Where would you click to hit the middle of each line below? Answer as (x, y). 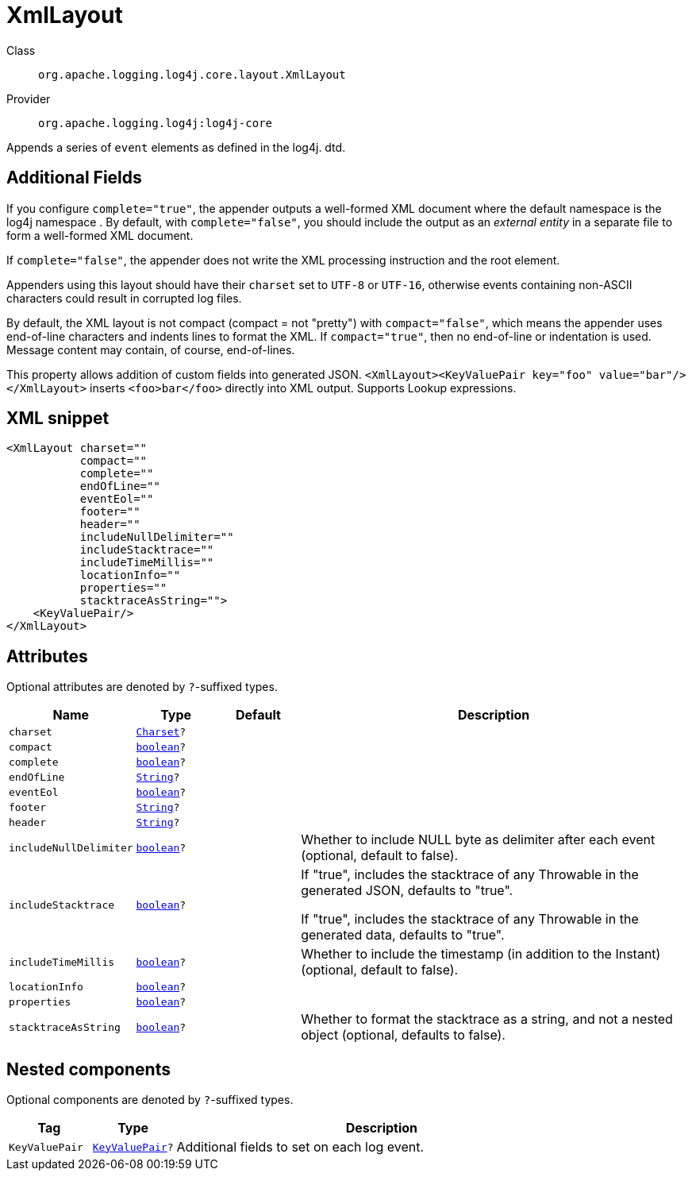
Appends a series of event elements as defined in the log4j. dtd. (176, 147)
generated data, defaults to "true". (403, 935)
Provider (29, 98)
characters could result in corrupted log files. (124, 298)
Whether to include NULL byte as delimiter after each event (478, 840)
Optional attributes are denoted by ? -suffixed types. (142, 687)
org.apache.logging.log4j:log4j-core (156, 123)
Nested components (88, 1069)
